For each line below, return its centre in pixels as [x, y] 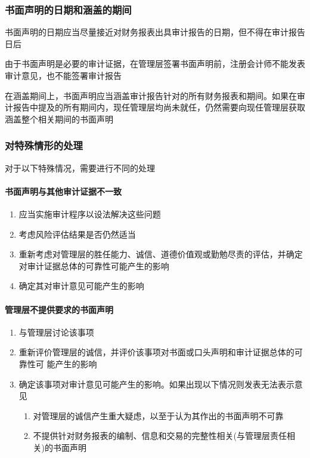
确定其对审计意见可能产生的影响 [81, 286]
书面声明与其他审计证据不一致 [63, 191]
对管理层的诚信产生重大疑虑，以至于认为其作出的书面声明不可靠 [158, 415]
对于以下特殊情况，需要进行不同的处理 [80, 167]
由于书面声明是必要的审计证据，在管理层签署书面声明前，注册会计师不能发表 [155, 64]
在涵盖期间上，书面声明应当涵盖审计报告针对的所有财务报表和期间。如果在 [151, 95]
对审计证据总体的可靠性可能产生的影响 [94, 265]
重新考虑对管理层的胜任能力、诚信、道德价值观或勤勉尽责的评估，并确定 [161, 254]
